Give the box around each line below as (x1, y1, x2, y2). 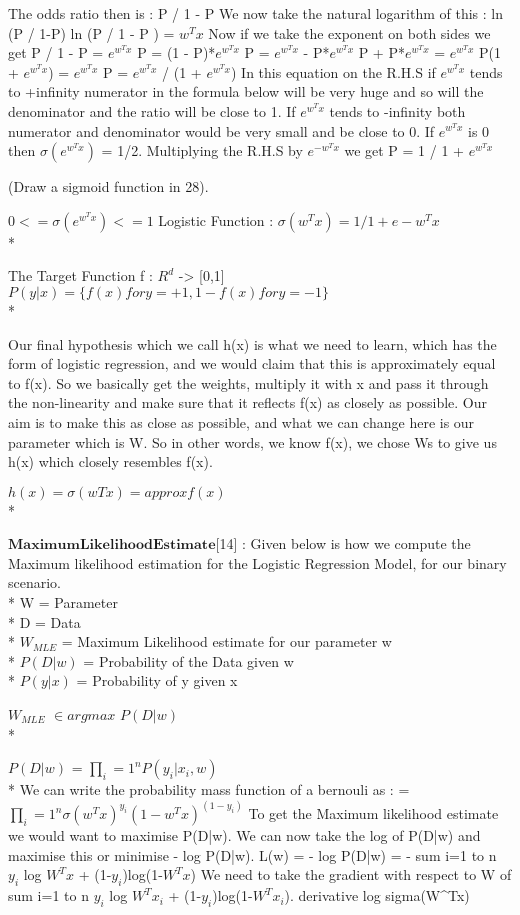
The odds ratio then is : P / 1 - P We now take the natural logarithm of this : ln (8, 3, 504, 23)
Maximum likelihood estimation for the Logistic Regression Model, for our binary (8, 552, 507, 573)
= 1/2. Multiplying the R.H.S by (101, 140, 303, 161)
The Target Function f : (8, 265, 153, 286)
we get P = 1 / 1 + (344, 140, 464, 161)
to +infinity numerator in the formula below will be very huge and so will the (8, 81, 484, 102)
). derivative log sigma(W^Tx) (284, 885, 470, 906)
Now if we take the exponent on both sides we (208, 22, 491, 43)
